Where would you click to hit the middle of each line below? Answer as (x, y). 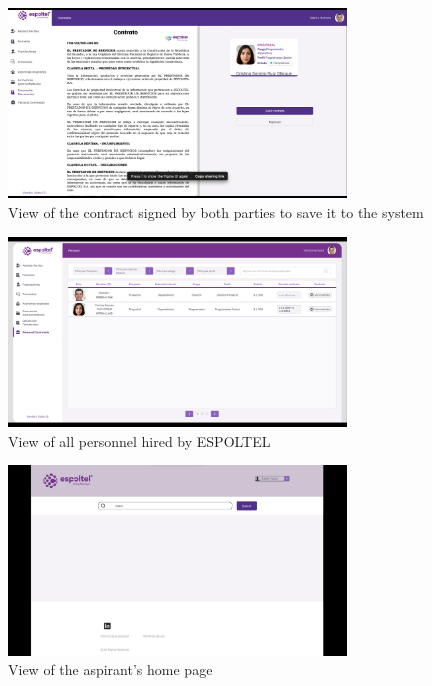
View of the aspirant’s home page (110, 669)
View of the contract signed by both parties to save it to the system (216, 212)
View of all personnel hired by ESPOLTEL (139, 440)
